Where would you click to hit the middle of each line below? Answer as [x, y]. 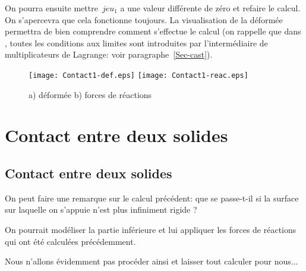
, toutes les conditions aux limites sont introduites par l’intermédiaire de [136, 42]
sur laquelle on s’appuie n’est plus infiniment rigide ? [101, 209]
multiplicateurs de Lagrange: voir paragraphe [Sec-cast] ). [109, 54]
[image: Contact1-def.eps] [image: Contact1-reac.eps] [138, 75]
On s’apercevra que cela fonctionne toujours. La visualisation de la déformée [144, 19]
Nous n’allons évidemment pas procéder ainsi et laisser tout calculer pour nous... [152, 261]
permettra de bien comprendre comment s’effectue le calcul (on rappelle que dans [153, 31]
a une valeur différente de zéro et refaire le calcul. [210, 8]
